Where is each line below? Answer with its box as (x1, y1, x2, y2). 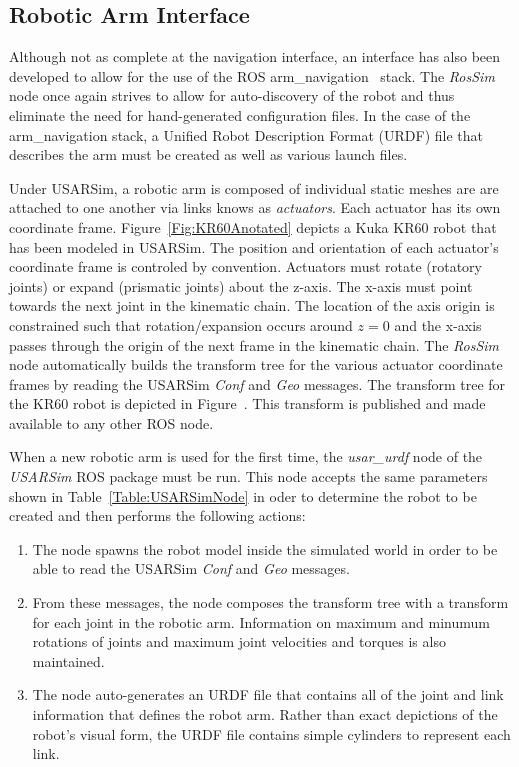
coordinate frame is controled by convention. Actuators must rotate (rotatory (9, 256, 483, 277)
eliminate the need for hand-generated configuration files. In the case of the (9, 104, 471, 125)
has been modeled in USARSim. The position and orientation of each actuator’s (9, 236, 499, 257)
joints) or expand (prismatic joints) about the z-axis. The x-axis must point (9, 275, 473, 296)
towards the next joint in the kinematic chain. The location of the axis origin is (9, 295, 495, 316)
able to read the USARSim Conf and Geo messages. (32, 558, 350, 579)
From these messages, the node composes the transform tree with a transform (32, 592, 509, 613)
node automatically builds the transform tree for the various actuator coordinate (9, 354, 503, 375)
